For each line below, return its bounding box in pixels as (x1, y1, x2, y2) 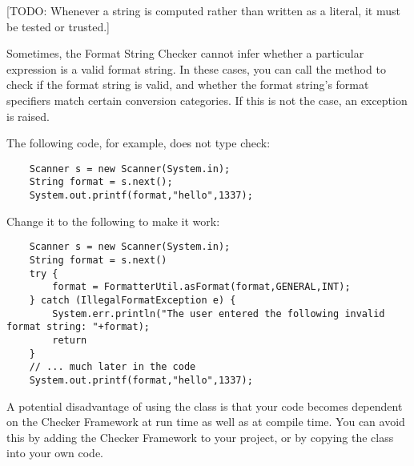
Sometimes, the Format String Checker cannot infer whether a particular (6, 45, 364, 62)
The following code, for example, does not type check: (6, 135, 271, 151)
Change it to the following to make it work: (6, 212, 220, 229)
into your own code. (6, 444, 103, 461)
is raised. (6, 107, 50, 124)
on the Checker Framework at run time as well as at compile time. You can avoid (6, 413, 405, 430)
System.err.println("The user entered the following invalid (52, 307, 385, 319)
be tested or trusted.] (6, 18, 110, 34)
